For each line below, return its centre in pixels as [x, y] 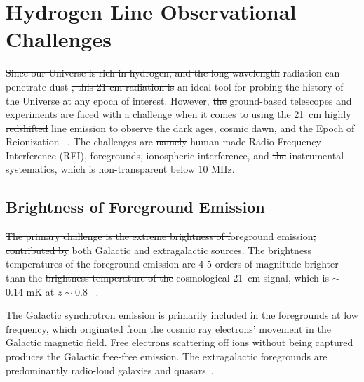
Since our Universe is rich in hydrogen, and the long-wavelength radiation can [173, 73]
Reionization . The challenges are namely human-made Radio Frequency [163, 141]
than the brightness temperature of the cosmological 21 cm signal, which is [167, 278]
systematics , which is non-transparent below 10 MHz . [120, 169]
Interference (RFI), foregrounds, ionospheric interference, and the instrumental [175, 155]
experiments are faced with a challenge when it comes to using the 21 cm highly [178, 114]
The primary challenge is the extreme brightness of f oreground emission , [161, 236]
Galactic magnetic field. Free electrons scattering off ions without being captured [180, 342]
